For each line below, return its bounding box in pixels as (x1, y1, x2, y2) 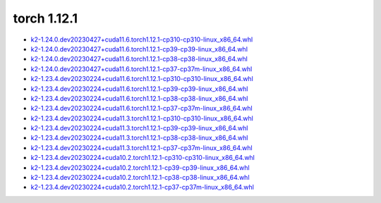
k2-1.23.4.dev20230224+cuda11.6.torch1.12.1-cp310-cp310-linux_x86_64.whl (30, 75, 253, 83)
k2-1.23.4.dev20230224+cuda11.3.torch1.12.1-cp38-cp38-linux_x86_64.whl (30, 134, 248, 142)
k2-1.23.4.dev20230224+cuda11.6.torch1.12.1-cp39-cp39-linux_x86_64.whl (30, 85, 248, 93)
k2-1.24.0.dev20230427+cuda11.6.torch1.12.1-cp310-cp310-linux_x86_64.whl (30, 35, 253, 44)
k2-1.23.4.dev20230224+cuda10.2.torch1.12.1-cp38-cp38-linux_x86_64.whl (30, 173, 250, 182)
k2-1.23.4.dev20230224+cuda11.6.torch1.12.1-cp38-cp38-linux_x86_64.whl (30, 94, 248, 102)
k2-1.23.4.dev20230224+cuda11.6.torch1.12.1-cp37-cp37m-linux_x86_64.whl (30, 104, 253, 113)
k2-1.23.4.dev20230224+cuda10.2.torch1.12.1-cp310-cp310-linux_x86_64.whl (30, 154, 255, 162)
